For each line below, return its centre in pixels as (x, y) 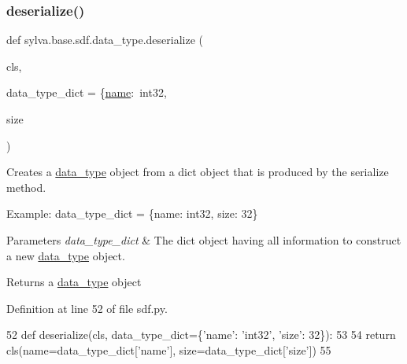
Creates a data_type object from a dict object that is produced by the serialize (198, 172)
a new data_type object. (66, 255)
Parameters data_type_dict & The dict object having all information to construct (204, 239)
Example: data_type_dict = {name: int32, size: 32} (132, 213)
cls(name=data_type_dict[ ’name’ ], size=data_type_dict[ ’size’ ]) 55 (169, 349)
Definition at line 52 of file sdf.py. (87, 308)
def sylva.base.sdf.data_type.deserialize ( (105, 40)
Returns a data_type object (74, 282)
